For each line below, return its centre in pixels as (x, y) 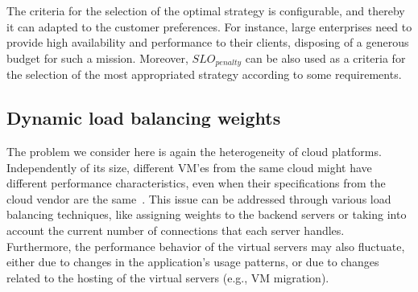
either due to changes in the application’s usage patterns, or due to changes (193, 262)
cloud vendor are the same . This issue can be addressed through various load (199, 198)
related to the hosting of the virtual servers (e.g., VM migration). (168, 277)
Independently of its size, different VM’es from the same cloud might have (189, 167)
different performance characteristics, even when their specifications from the (196, 183)
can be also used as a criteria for (325, 58)
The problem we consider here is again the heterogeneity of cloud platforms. (194, 152)
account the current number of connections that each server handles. (176, 230)
